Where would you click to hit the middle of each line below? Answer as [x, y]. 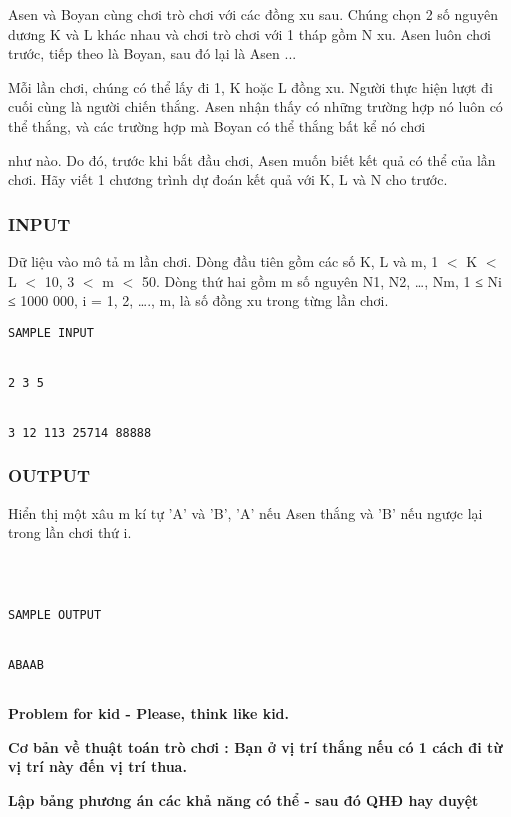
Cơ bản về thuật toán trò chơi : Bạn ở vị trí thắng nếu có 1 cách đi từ [255, 746]
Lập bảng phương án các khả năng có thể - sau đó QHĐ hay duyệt [243, 799]
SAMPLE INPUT [51, 332]
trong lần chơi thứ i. [70, 532]
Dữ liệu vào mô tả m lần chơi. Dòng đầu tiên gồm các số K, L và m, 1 [223, 260]
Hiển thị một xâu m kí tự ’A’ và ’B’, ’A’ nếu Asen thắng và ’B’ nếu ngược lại [245, 512]
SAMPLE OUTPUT [55, 614]
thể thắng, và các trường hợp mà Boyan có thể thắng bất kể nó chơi [217, 125]
